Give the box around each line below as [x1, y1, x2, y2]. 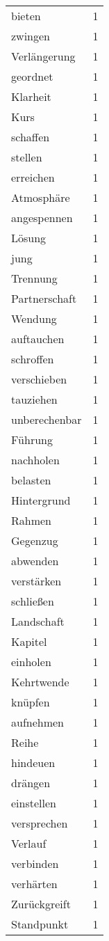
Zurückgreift [11, 896, 71, 912]
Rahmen [11, 512, 52, 528]
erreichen [11, 169, 55, 185]
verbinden [11, 855, 59, 871]
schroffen [11, 351, 54, 367]
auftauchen [11, 331, 65, 347]
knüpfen [11, 694, 50, 710]
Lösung [11, 230, 47, 246]
